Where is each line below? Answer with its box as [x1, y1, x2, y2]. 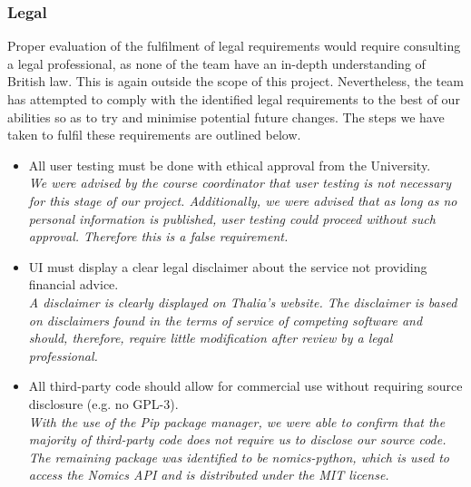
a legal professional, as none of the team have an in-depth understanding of [7, 54, 426, 73]
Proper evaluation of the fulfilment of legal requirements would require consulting [7, 36, 461, 55]
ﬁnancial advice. [28, 275, 119, 294]
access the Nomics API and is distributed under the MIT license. [28, 465, 389, 484]
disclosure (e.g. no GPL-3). [28, 394, 179, 413]
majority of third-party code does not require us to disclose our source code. [28, 430, 446, 449]
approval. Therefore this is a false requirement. [28, 227, 289, 246]
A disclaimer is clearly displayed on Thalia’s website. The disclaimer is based [28, 292, 457, 311]
